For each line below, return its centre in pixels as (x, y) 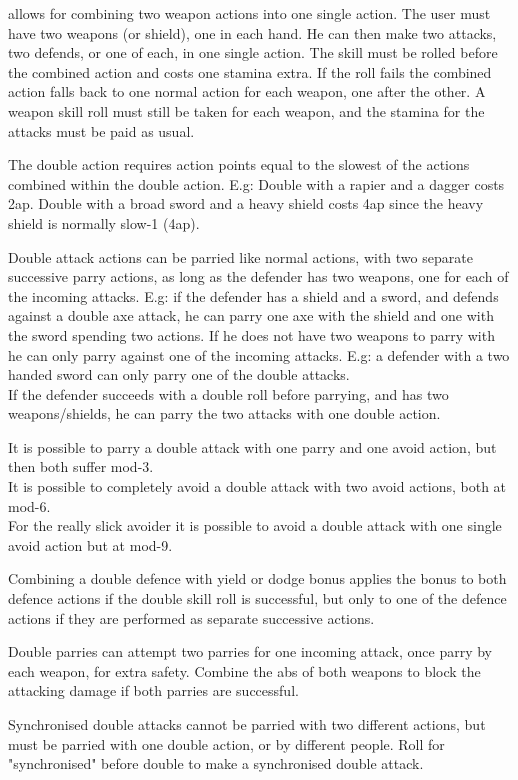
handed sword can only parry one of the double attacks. (179, 374)
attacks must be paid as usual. (101, 130)
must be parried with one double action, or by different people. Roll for (226, 743)
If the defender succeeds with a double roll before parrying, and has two (228, 393)
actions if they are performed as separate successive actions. (191, 617)
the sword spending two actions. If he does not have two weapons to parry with (251, 334)
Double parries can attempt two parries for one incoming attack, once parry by (250, 651)
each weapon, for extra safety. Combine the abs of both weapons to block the (244, 670)
